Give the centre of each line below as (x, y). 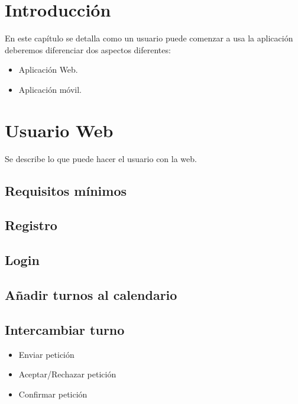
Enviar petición (46, 354)
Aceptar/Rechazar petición (67, 374)
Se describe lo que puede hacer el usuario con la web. (101, 158)
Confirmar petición (53, 394)
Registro (31, 225)
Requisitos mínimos (66, 190)
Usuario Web (59, 130)
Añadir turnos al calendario (91, 294)
